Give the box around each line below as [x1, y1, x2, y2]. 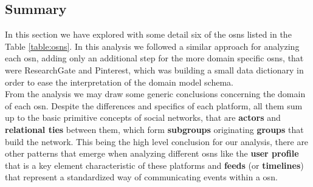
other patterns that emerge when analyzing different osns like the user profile [5, 147, 299, 160]
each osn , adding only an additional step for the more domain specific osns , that [5, 52, 304, 64]
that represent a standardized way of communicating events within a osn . [5, 171, 278, 183]
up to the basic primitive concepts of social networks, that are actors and [5, 111, 281, 124]
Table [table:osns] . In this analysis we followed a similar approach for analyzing [5, 39, 300, 52]
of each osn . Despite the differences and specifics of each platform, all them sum [5, 99, 303, 112]
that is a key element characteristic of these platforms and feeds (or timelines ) [5, 158, 304, 171]
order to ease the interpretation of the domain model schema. [5, 75, 233, 88]
